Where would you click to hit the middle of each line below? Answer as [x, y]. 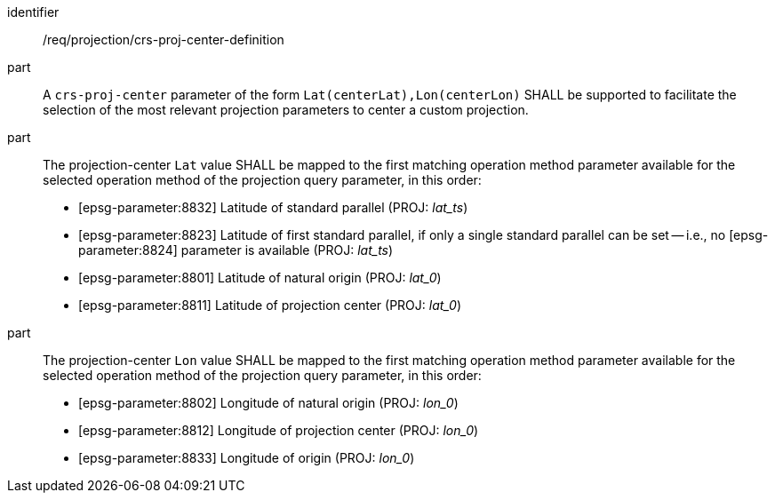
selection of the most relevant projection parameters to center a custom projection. [286, 110]
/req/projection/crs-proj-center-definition [164, 40]
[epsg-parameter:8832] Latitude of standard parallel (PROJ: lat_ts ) [273, 207]
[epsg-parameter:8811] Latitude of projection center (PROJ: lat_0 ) [270, 305]
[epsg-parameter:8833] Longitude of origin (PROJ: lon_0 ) [247, 458]
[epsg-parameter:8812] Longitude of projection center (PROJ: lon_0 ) [279, 430]
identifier [33, 12]
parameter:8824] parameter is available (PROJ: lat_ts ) [236, 250]
